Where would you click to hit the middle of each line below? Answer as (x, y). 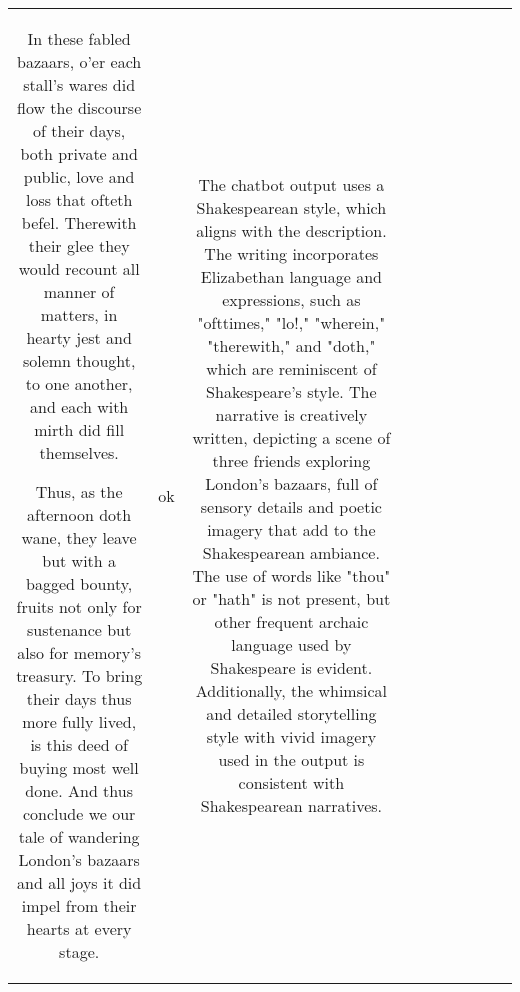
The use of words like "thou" (291, 575)
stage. (79, 951)
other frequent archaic (291, 621)
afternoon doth (79, 514)
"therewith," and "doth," (291, 345)
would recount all (79, 268)
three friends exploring (291, 460)
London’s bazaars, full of (291, 483)
